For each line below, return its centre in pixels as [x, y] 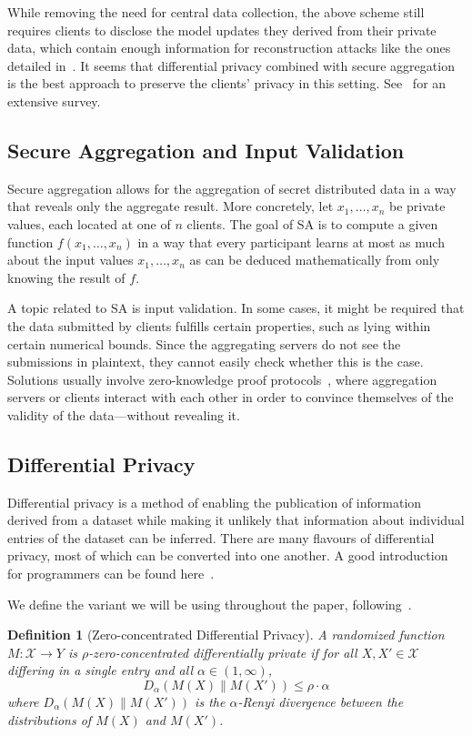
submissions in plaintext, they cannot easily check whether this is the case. [216, 362]
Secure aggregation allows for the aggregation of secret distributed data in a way [232, 188]
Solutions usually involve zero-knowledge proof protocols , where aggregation [222, 379]
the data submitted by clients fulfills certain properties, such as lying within [219, 325]
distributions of [50, 719]
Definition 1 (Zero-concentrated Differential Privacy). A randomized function [226, 635]
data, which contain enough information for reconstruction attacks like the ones [229, 48]
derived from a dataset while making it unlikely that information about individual [236, 520]
